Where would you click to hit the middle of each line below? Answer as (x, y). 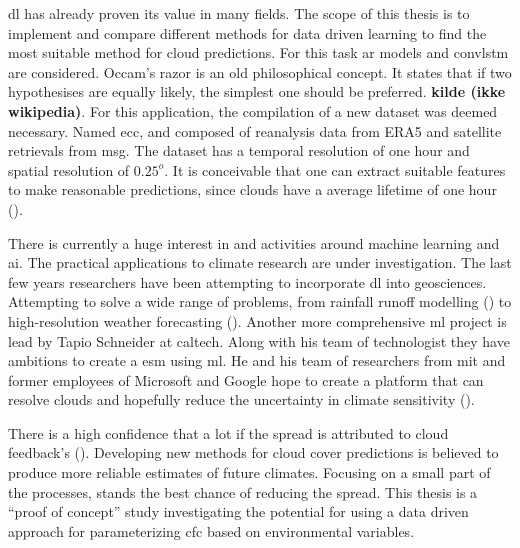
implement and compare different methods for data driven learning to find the (247, 32)
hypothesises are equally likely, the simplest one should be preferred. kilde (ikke (257, 91)
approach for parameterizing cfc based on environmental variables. (211, 530)
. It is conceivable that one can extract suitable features (335, 169)
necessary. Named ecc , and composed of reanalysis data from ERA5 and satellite (255, 130)
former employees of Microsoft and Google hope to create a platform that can (246, 379)
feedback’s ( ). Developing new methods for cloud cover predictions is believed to (253, 452)
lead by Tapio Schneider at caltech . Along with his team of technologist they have (259, 340)
